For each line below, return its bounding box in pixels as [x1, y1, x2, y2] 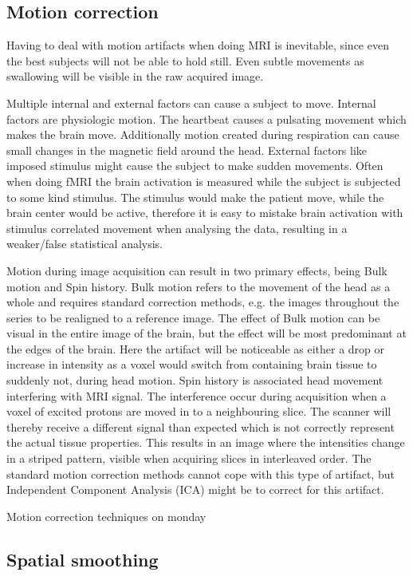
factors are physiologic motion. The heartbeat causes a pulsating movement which [6, 110, 407, 127]
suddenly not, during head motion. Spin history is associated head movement [6, 372, 383, 389]
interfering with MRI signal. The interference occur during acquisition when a [6, 387, 387, 404]
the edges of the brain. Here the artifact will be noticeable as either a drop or [6, 340, 385, 357]
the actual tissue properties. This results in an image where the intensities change [6, 434, 405, 451]
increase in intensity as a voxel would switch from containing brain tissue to [6, 356, 377, 373]
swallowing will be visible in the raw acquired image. [6, 68, 264, 85]
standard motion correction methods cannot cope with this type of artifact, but [6, 465, 395, 482]
